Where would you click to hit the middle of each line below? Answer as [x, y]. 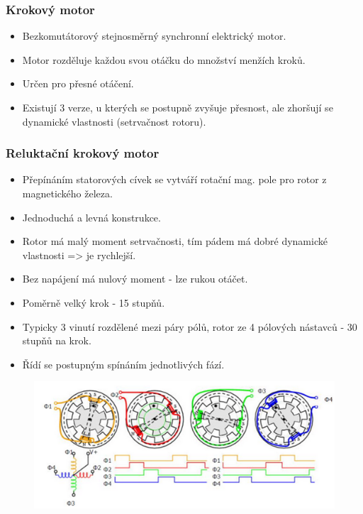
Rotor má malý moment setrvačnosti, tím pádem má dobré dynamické [175, 241]
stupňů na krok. [57, 340]
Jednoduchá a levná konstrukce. [91, 217]
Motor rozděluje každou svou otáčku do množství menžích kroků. [164, 59]
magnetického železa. [67, 193]
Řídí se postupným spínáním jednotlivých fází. [123, 364]
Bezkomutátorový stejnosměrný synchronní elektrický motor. [154, 36]
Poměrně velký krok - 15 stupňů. [94, 302]
